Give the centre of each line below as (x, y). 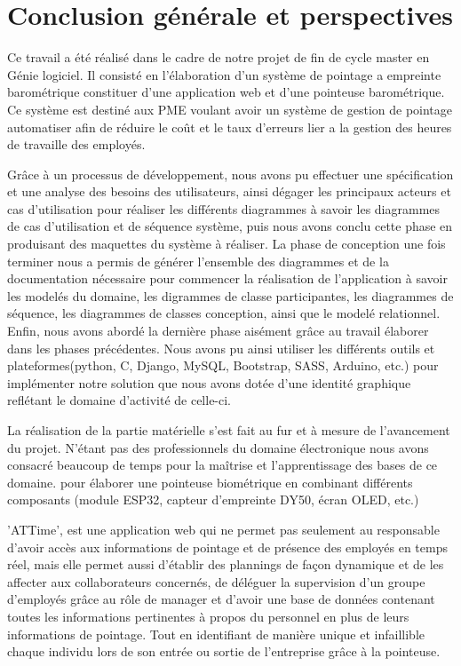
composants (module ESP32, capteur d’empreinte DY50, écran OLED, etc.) (213, 499)
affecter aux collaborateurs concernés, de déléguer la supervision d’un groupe (216, 581)
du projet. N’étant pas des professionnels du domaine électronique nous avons (218, 447)
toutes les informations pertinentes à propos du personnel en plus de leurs (208, 616)
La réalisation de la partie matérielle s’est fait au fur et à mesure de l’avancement (229, 430)
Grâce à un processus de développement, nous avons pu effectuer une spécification (230, 174)
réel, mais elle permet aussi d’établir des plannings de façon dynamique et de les (226, 564)
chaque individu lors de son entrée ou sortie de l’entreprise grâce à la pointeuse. (224, 651)
